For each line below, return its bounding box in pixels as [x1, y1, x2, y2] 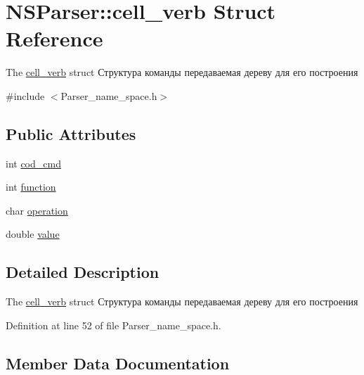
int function [6, 179, 56, 194]
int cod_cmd [6, 155, 61, 170]
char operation [6, 203, 68, 217]
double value [6, 227, 60, 241]
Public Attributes [6, 122, 136, 144]
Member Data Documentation [6, 352, 230, 374]
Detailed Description [6, 261, 160, 283]
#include [6, 88, 45, 103]
